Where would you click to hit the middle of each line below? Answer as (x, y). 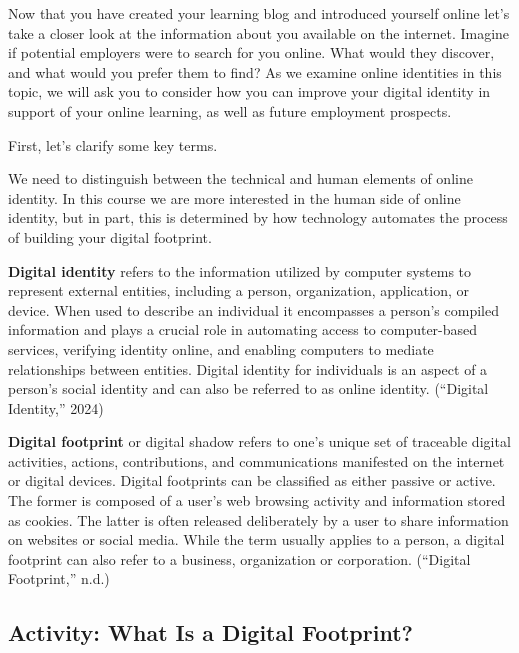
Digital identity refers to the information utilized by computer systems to (240, 270)
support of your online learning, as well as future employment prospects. (230, 110)
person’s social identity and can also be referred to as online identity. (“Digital (248, 388)
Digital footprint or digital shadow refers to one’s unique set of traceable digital (259, 441)
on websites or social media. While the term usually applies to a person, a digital (256, 539)
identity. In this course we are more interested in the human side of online (234, 197)
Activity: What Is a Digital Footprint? (210, 632)
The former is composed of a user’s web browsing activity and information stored (257, 500)
